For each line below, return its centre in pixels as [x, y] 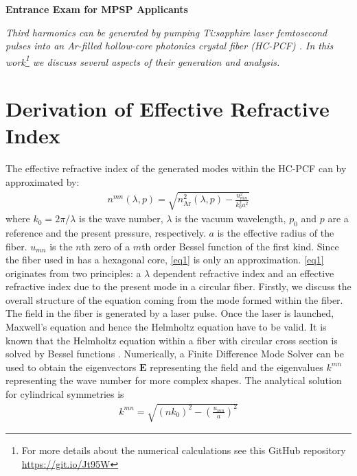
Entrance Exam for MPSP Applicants [97, 9]
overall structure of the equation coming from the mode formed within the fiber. [174, 299]
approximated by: [43, 181]
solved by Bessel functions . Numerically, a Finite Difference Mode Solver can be [175, 354]
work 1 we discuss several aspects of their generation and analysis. [143, 60]
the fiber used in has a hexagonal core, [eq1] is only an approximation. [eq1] [165, 260]
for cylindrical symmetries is [65, 394]
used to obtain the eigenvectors [71, 367]
